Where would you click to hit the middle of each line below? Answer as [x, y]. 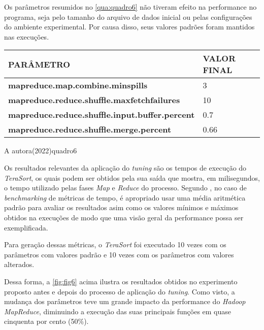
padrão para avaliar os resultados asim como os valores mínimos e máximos [121, 207]
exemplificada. [26, 227]
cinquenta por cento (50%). [46, 321]
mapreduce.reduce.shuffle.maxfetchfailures [94, 100]
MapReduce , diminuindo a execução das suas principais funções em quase [118, 311]
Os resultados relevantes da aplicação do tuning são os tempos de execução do [125, 167]
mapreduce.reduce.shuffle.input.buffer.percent [102, 115]
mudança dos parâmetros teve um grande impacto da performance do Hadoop [125, 301]
